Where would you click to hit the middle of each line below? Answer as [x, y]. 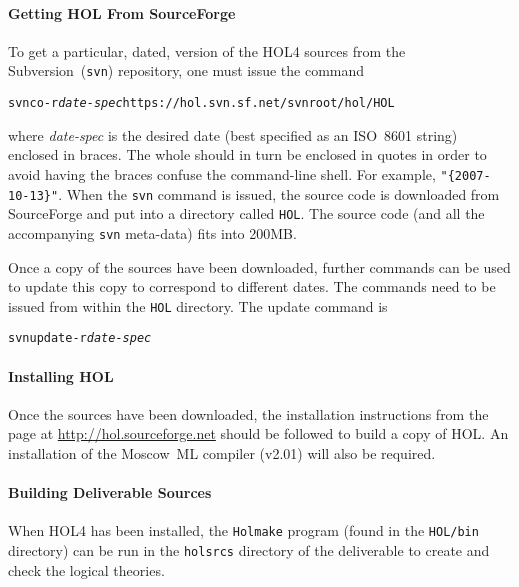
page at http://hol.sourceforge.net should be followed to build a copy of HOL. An [258, 433]
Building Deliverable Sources [110, 492]
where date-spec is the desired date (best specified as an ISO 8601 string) [233, 134]
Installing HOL [61, 375]
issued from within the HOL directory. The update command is [198, 305]
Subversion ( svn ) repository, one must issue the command [186, 70]
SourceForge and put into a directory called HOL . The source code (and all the [246, 213]
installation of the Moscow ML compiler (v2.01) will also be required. [222, 453]
